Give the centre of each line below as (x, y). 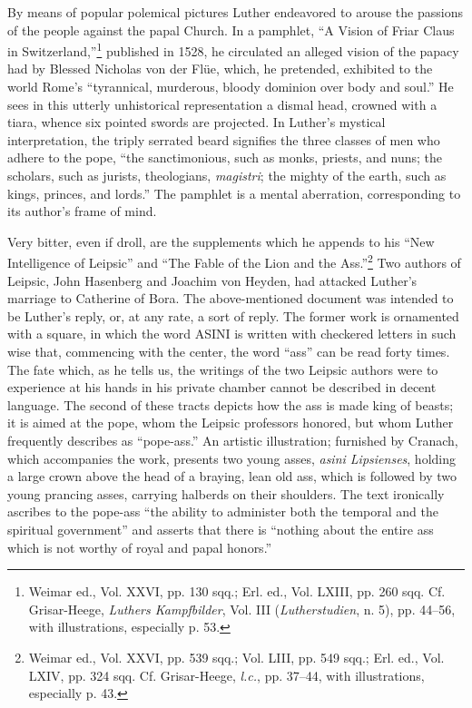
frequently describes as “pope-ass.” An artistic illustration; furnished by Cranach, (233, 440)
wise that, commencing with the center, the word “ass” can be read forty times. (229, 351)
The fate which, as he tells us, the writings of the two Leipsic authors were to (223, 369)
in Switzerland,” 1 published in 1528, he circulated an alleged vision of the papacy (233, 49)
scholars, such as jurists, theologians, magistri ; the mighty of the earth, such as (227, 175)
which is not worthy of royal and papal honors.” (140, 547)
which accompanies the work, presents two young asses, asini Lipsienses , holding (231, 458)
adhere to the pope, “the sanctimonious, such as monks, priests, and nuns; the (225, 157)
